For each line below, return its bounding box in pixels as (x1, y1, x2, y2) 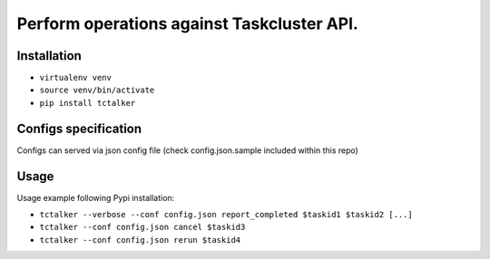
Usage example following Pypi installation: (16, 192, 175, 203)
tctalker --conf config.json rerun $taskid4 (39, 235, 241, 245)
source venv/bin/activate (39, 85, 155, 95)
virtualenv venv (39, 72, 113, 83)
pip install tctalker (39, 98, 136, 108)
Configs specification (16, 120, 142, 136)
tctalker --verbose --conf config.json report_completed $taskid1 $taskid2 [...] (39, 209, 413, 220)
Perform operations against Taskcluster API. (16, 14, 358, 34)
